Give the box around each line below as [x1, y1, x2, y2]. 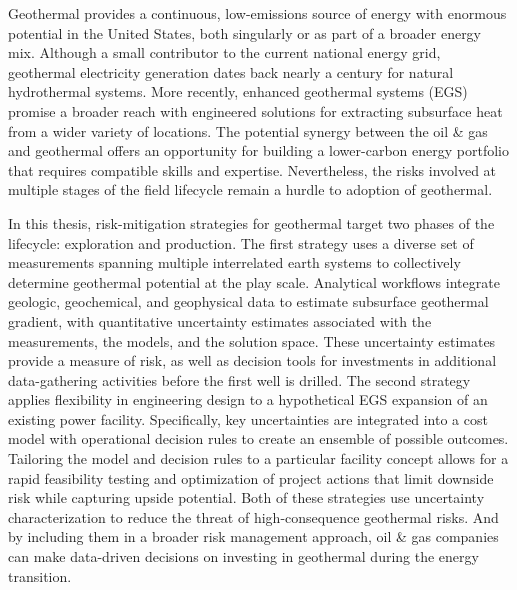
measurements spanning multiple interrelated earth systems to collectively [8, 252, 461, 273]
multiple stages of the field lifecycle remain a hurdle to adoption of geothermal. [8, 179, 493, 200]
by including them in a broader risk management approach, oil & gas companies [8, 526, 499, 547]
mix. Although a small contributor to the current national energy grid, [8, 42, 441, 63]
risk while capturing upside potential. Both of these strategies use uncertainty [8, 487, 485, 508]
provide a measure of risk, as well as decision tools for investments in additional [8, 350, 497, 371]
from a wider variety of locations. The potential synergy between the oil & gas [8, 120, 488, 141]
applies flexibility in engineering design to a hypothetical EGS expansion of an [8, 389, 488, 410]
